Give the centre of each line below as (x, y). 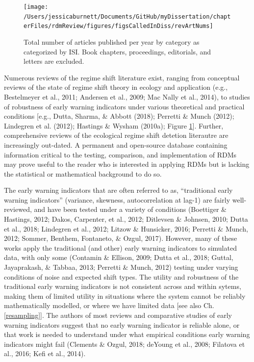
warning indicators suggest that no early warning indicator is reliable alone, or (122, 324)
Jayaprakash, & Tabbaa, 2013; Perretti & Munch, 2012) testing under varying (121, 267)
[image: (36, 7)
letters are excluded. (54, 61)
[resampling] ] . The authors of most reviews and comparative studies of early (118, 315)
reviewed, (18, 209)
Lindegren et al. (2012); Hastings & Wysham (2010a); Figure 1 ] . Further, (114, 125)
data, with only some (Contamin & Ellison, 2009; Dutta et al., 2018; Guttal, (119, 257)
